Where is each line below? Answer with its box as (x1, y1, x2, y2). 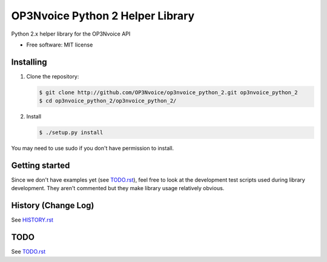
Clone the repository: (26, 72, 79, 80)
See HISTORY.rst (11, 216, 54, 223)
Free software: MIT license (26, 41, 93, 48)
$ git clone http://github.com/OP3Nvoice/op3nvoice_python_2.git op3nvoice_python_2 (39, 89, 298, 96)
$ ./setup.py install (39, 129, 104, 136)
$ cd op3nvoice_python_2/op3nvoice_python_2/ (39, 97, 177, 104)
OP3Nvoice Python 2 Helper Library (11, 9, 195, 22)
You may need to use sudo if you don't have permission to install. (11, 145, 174, 152)
